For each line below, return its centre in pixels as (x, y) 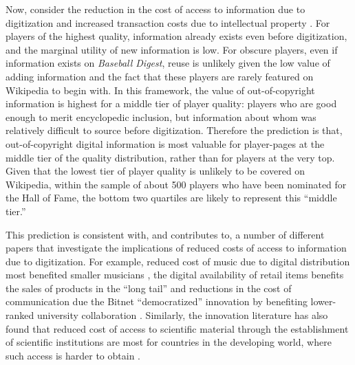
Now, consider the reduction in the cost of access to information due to (155, 9)
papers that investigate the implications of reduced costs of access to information (176, 248)
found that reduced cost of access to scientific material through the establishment (177, 328)
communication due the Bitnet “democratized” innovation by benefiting (157, 301)
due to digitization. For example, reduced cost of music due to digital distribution (178, 261)
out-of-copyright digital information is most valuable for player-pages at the (165, 143)
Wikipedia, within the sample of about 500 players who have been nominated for (176, 184)
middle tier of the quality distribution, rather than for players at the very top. (170, 157)
